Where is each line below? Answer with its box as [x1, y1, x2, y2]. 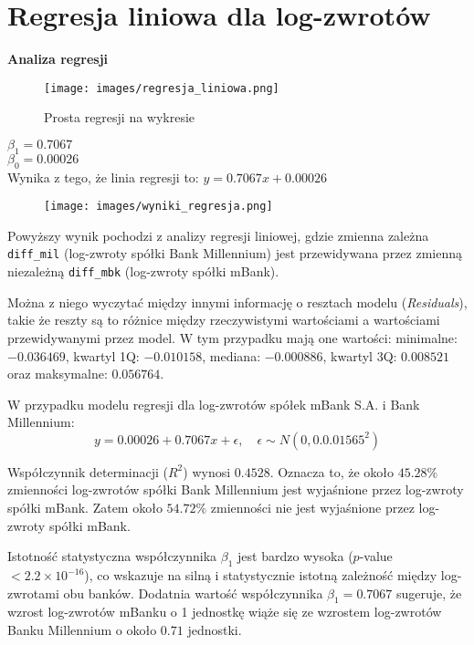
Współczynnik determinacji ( [7, 462, 168, 481]
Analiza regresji [7, 49, 109, 68]
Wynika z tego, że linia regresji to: [7, 167, 199, 186]
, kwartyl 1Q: [65, 346, 140, 365]
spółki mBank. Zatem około [7, 498, 163, 517]
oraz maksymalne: [7, 364, 108, 383]
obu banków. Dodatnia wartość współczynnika [63, 583, 323, 602]
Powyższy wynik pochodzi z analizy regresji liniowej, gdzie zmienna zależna [7, 225, 429, 244]
